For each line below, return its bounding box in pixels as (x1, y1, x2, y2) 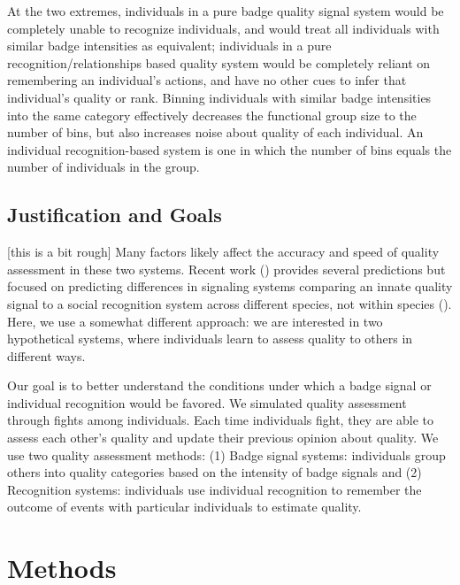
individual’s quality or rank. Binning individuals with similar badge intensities (7, 88, 432, 106)
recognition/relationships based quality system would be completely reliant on (7, 53, 431, 72)
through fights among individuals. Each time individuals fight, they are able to (7, 411, 434, 429)
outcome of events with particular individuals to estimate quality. (7, 497, 362, 516)
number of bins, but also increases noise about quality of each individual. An (7, 123, 424, 142)
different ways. (7, 346, 86, 365)
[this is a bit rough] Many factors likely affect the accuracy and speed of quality (7, 242, 440, 261)
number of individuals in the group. (7, 158, 200, 176)
